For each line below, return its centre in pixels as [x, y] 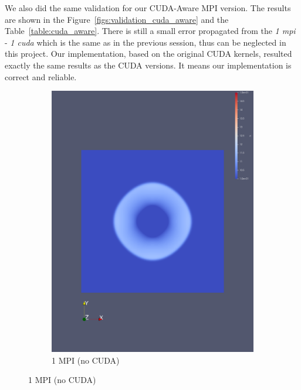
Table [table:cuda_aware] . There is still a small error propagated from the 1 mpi [150, 31]
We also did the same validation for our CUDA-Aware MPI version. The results [148, 8]
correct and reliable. [41, 76]
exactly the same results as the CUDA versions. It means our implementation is [148, 65]
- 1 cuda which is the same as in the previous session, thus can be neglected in [146, 42]
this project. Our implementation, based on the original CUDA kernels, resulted [148, 54]
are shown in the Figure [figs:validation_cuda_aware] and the [117, 19]
